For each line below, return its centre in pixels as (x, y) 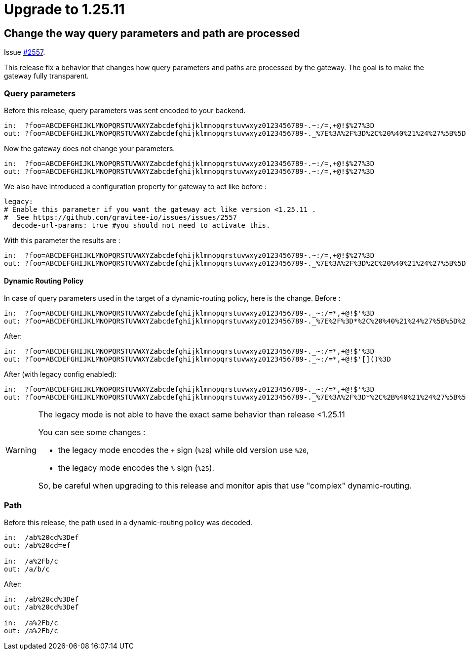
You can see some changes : (92, 432)
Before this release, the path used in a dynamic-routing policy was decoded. (128, 522)
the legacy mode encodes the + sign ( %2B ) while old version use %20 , (183, 450)
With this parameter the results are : (62, 240)
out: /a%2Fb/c (31, 631)
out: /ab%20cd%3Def (41, 607)
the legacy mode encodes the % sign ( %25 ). (136, 468)
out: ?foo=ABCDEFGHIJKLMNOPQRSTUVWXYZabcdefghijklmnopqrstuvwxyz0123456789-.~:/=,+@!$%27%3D (189, 171)
